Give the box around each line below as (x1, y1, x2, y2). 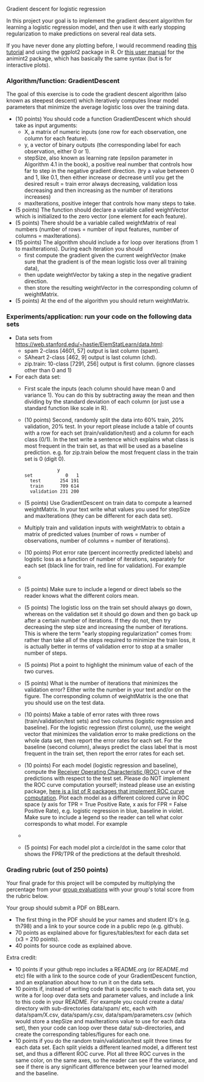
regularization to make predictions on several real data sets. (6, 30, 157, 37)
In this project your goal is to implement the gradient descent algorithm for (6, 17, 193, 24)
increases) (24, 193, 51, 201)
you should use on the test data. (24, 699, 105, 706)
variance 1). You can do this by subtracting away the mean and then (24, 391, 195, 399)
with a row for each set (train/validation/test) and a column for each (24, 429, 194, 436)
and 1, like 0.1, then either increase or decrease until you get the (24, 174, 184, 181)
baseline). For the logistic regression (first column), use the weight (24, 724, 191, 731)
